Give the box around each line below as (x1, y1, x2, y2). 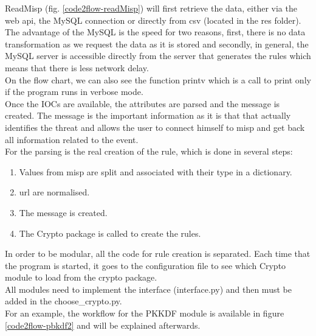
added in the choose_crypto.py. (5, 295, 122, 307)
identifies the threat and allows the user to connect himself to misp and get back (5, 121, 305, 133)
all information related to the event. (5, 133, 139, 145)
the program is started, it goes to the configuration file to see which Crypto (5, 259, 286, 271)
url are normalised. (19, 186, 90, 198)
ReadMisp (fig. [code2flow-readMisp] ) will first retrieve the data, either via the (5, 2, 297, 14)
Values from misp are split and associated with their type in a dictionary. (19, 165, 292, 178)
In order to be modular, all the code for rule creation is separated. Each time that (5, 247, 311, 260)
